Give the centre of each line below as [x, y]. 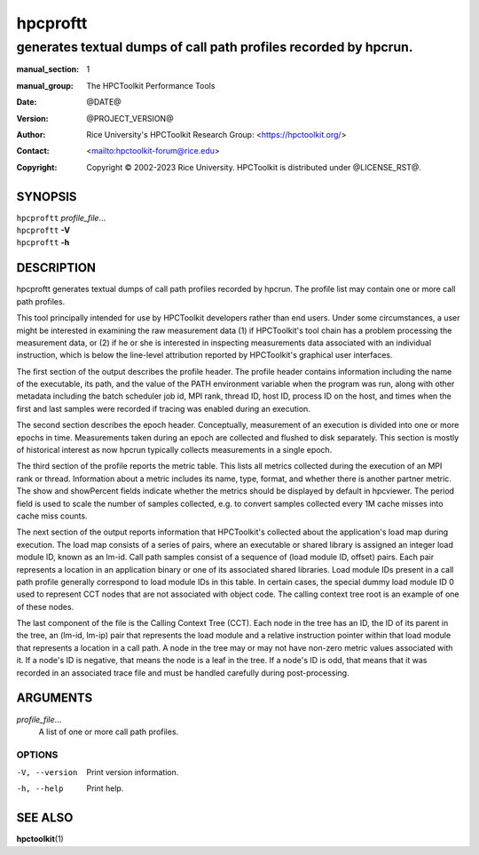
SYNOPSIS [47, 197]
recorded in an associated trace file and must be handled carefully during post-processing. [183, 673]
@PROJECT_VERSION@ [130, 118]
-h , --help [40, 789]
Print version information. [133, 772]
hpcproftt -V [43, 230]
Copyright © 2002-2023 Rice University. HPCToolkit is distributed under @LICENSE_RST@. [254, 167]
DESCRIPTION [56, 268]
